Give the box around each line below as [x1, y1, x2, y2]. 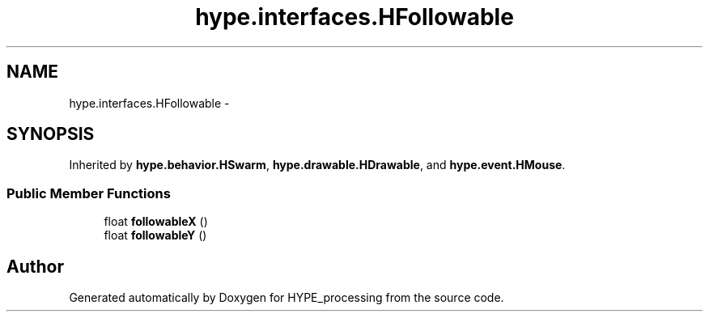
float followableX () [104, 214, 208, 229]
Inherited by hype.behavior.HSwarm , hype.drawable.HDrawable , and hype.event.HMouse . [69, 158, 566, 172]
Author [6, 256, 64, 277]
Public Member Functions [6, 184, 171, 201]
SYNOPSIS [6, 124, 95, 145]
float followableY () [104, 228, 207, 243]
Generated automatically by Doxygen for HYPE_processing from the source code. [69, 290, 504, 305]
